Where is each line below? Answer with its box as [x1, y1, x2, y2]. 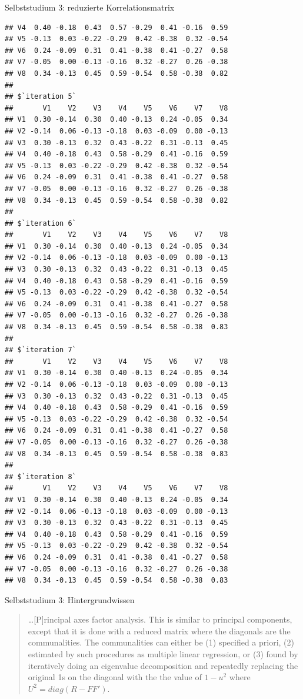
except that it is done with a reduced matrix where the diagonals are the [28, 624, 291, 637]
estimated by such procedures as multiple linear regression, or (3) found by [28, 648, 298, 660]
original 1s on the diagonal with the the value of [28, 671, 202, 683]
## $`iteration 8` [5, 472, 76, 481]
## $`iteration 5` [5, 92, 76, 101]
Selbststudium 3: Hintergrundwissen [5, 593, 135, 606]
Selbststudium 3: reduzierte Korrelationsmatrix [5, 1, 175, 13]
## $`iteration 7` [5, 346, 76, 354]
